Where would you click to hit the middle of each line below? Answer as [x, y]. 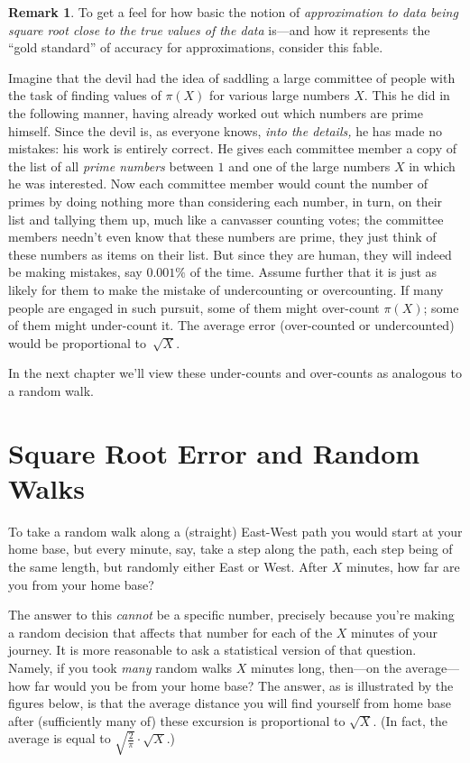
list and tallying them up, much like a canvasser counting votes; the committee [226, 219]
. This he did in [407, 95]
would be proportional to [77, 342]
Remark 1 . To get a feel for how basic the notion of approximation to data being [233, 12]
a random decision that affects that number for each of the [170, 632]
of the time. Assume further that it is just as [313, 272]
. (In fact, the [410, 720]
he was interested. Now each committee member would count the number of [218, 184]
